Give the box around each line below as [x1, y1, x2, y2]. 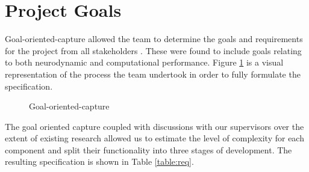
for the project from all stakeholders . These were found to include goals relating [5, 44, 302, 57]
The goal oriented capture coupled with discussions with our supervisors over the [5, 120, 304, 132]
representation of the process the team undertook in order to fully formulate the [5, 67, 301, 80]
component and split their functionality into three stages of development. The [5, 143, 292, 156]
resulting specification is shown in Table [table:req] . [5, 155, 194, 168]
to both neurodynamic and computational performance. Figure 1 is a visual [5, 56, 284, 69]
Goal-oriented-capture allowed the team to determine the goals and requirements [5, 32, 303, 45]
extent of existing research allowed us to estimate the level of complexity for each [5, 132, 304, 144]
